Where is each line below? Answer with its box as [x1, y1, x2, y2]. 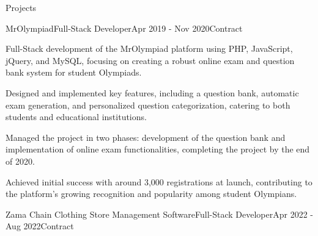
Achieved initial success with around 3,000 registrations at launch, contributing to [6, 175, 312, 188]
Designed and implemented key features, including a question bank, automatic [6, 86, 299, 99]
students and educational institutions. [6, 110, 147, 123]
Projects [6, 1, 37, 13]
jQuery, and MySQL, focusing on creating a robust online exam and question [6, 54, 295, 66]
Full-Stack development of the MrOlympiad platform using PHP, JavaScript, [6, 42, 293, 55]
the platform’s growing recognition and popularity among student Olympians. [6, 187, 297, 200]
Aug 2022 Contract [6, 220, 74, 232]
